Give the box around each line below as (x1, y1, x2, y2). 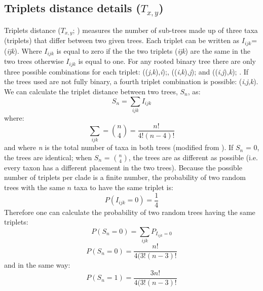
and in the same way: (4, 260, 70, 270)
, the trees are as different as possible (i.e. (128, 152, 258, 162)
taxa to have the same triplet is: (73, 182, 173, 193)
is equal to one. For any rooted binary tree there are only (78, 56, 256, 66)
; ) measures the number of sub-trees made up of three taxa (72, 24, 258, 35)
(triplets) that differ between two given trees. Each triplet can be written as (4, 35, 240, 46)
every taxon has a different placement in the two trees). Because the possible (4, 162, 243, 172)
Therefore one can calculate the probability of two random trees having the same (4, 206, 255, 217)
